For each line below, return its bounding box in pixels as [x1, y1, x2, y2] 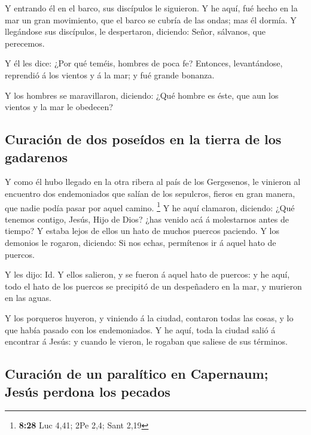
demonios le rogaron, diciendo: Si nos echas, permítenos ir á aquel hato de [5, 236, 276, 248]
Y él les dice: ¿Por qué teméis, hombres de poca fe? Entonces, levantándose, [5, 57, 283, 69]
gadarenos [5, 147, 68, 166]
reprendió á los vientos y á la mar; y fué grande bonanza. [5, 68, 215, 81]
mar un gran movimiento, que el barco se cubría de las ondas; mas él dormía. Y [5, 13, 297, 26]
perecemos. [5, 36, 45, 49]
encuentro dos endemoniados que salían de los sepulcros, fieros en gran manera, [5, 187, 295, 199]
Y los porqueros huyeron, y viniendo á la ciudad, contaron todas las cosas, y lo [5, 311, 294, 324]
